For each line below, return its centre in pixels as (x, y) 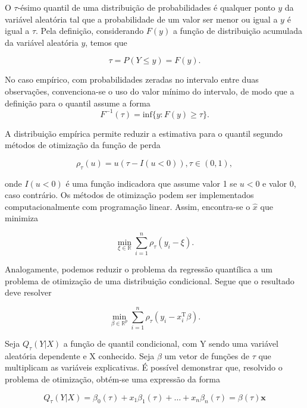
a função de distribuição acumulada (238, 31)
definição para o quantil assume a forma (78, 103)
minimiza (21, 218)
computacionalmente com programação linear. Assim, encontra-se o (128, 206)
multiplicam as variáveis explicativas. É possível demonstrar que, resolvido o (144, 367)
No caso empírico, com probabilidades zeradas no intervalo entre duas (132, 79)
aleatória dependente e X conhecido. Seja (80, 355)
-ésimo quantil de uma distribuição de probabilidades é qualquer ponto (146, 7)
